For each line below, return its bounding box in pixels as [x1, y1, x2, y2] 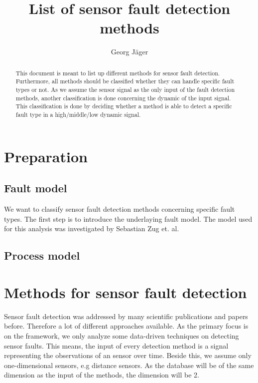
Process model [4, 248, 80, 263]
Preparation [4, 146, 88, 166]
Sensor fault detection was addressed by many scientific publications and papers [4, 311, 248, 321]
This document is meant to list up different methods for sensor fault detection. [15, 68, 220, 77]
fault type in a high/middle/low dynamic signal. [15, 110, 141, 118]
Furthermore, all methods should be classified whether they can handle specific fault [15, 77, 235, 85]
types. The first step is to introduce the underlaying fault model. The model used [4, 213, 253, 224]
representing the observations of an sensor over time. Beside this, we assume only [4, 350, 252, 361]
